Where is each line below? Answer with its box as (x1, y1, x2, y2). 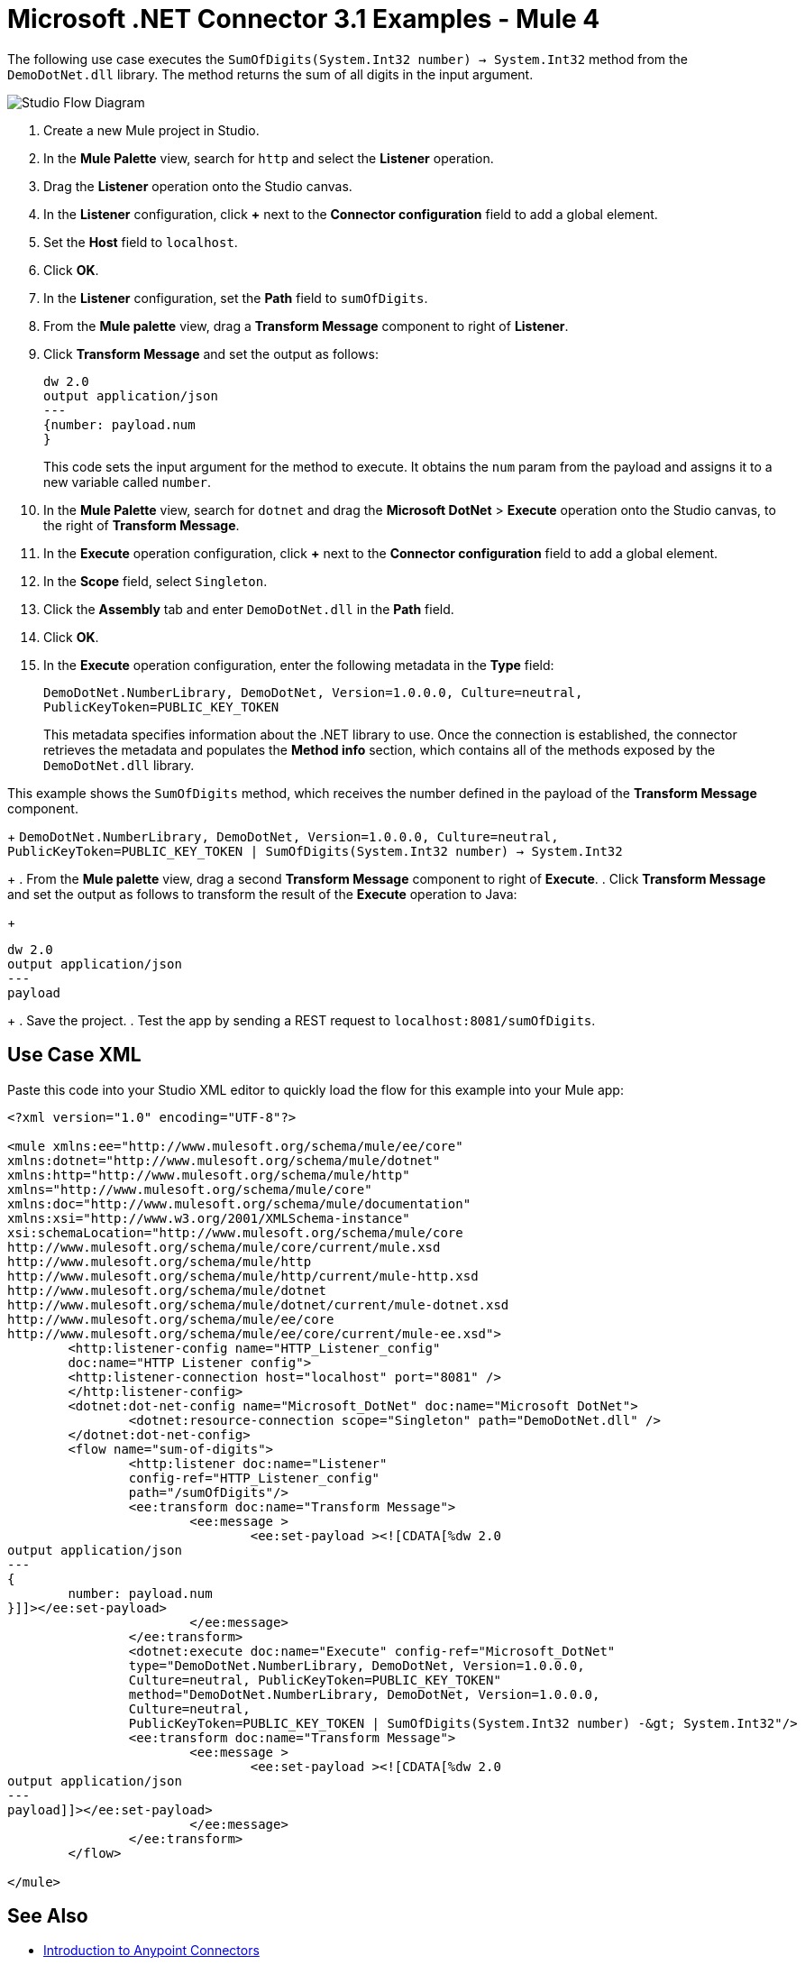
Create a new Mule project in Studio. (43, 122, 260, 138)
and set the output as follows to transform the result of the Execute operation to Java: (7, 886, 517, 902)
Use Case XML (7, 1043, 142, 1067)
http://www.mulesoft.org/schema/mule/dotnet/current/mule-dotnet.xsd (7, 1297, 509, 1312)
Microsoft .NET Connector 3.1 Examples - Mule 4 (7, 4, 600, 34)
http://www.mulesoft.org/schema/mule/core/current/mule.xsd (7, 1239, 441, 1254)
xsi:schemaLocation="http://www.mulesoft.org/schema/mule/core (7, 1225, 463, 1240)
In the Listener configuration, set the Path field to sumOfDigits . (43, 289, 428, 306)
